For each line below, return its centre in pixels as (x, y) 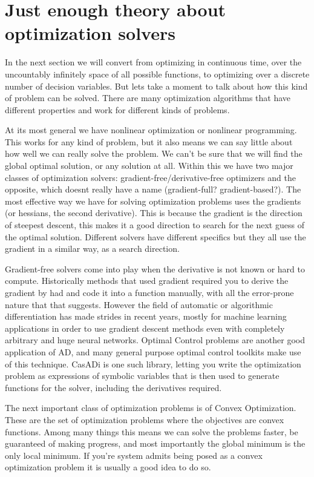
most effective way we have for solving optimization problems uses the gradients (153, 201)
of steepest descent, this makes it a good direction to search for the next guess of (155, 225)
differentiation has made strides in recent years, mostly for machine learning (146, 316)
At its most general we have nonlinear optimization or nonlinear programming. (151, 130)
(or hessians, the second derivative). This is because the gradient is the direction (154, 213)
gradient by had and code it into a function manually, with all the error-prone (149, 292)
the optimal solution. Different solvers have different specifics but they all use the (155, 236)
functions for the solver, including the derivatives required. (113, 387)
